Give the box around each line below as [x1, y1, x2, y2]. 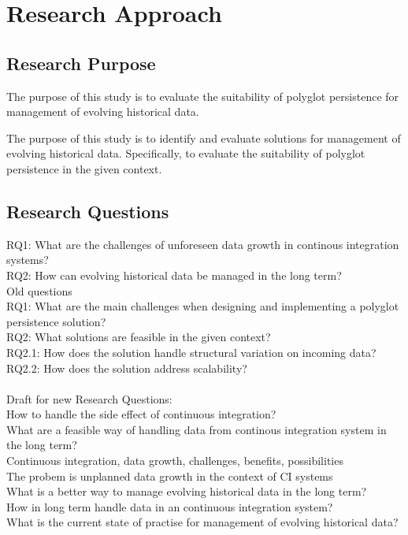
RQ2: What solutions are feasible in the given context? [6, 329, 271, 345]
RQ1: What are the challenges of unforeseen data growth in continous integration [6, 236, 399, 252]
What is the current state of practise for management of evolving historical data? [6, 514, 399, 530]
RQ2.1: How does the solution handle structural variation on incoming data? [6, 344, 376, 360]
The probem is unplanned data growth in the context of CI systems [6, 467, 333, 484]
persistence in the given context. [6, 160, 162, 176]
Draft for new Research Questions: [6, 390, 172, 407]
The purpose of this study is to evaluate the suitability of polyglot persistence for [6, 87, 399, 104]
